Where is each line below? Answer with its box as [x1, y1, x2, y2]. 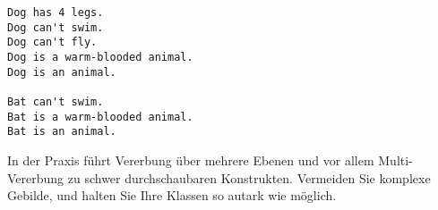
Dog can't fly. [7, 36, 98, 49]
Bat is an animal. [7, 125, 116, 139]
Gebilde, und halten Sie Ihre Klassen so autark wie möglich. [7, 186, 337, 205]
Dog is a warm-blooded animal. [7, 50, 193, 63]
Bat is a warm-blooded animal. [7, 110, 193, 123]
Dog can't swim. [7, 21, 104, 34]
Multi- [378, 150, 413, 169]
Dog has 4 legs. [7, 6, 104, 19]
